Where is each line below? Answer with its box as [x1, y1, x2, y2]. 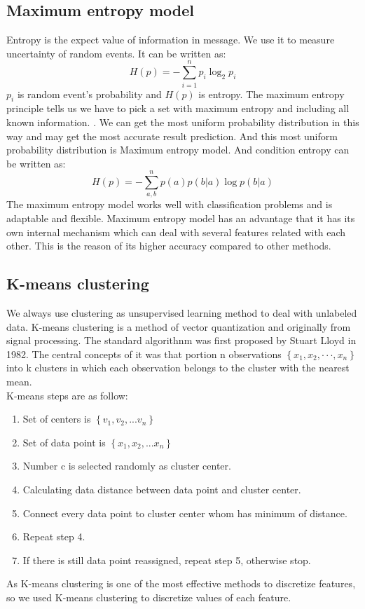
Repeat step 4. [22, 529, 85, 544]
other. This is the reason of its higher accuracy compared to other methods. [6, 238, 331, 253]
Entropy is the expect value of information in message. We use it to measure [6, 32, 335, 47]
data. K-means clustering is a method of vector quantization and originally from [6, 319, 351, 334]
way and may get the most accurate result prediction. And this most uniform [6, 128, 338, 143]
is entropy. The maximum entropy [198, 86, 345, 101]
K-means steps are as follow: [6, 388, 128, 402]
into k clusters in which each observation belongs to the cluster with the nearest [6, 360, 350, 375]
